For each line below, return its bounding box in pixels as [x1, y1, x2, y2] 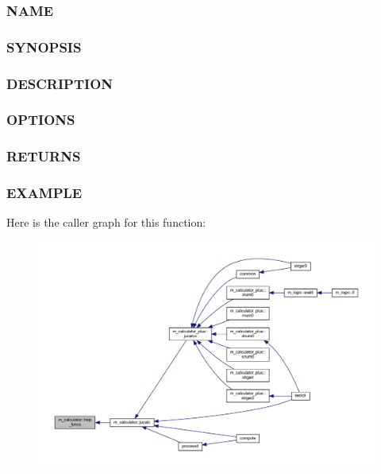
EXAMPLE [6, 183, 83, 203]
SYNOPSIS [6, 37, 82, 56]
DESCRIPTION [6, 73, 114, 93]
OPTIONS [6, 110, 75, 130]
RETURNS [6, 146, 81, 166]
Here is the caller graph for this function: [6, 214, 206, 231]
